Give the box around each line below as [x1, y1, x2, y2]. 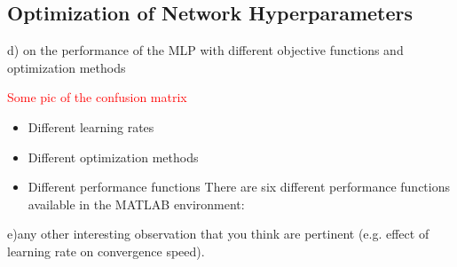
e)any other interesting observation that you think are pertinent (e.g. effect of [7, 224, 429, 243]
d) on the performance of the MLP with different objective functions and [7, 41, 404, 59]
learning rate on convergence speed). [7, 241, 205, 260]
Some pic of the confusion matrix [7, 88, 187, 106]
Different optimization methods [28, 147, 199, 166]
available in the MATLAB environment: [28, 194, 245, 213]
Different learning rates [28, 117, 154, 136]
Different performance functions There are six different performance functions [28, 177, 450, 196]
